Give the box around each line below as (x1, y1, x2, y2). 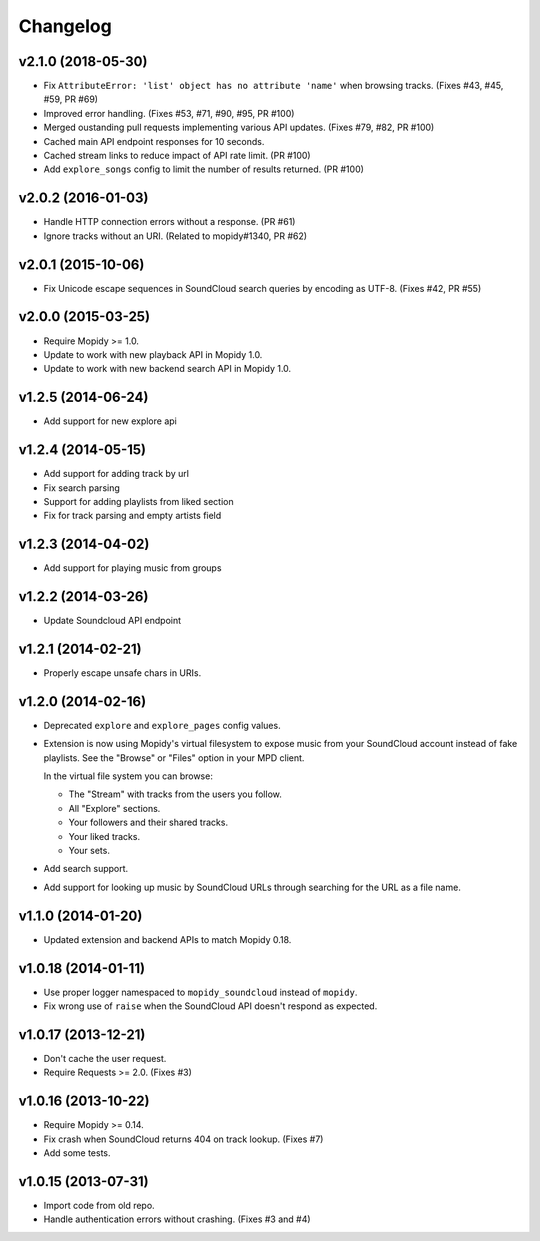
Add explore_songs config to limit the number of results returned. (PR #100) (43, 163, 365, 175)
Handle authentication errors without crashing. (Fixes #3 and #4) (43, 1213, 311, 1225)
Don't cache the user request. (43, 1052, 167, 1064)
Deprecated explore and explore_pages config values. (43, 719, 281, 731)
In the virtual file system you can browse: (43, 770, 214, 782)
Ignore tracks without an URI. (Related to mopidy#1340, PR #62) (43, 230, 308, 242)
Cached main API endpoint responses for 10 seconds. (43, 135, 265, 147)
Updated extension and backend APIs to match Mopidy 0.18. (43, 933, 292, 945)
